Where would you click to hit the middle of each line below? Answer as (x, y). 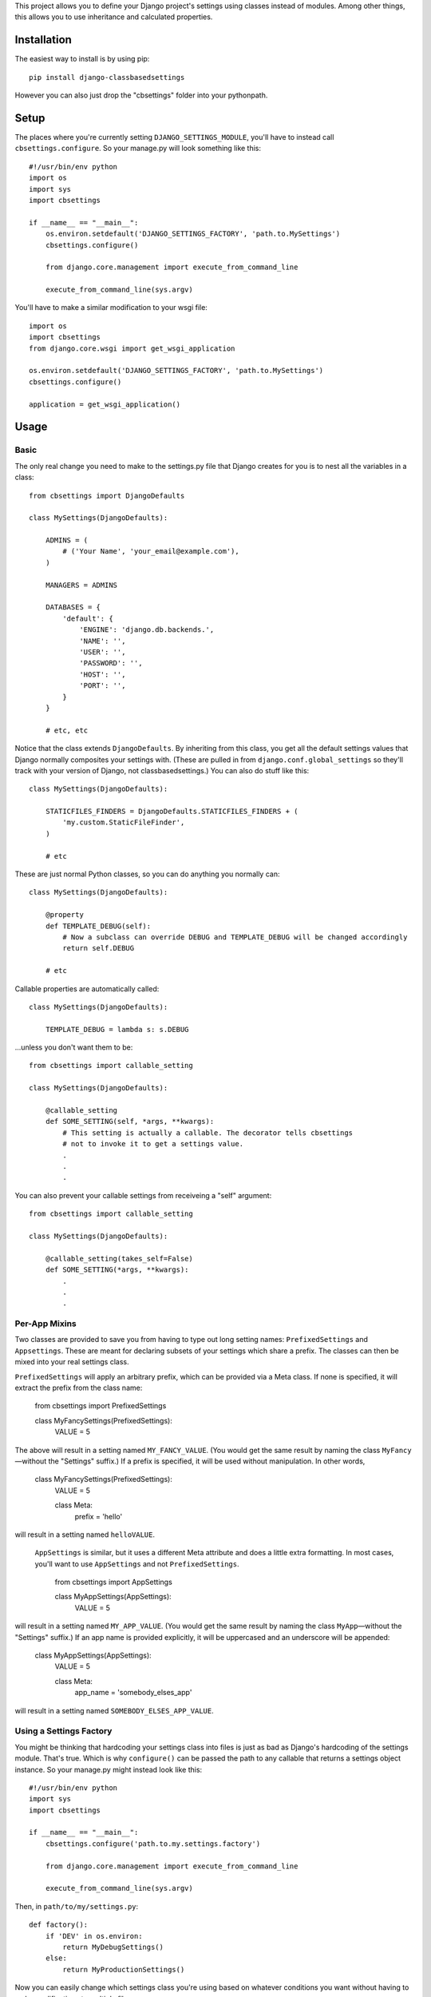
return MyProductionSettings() (124, 1969)
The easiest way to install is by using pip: (82, 59)
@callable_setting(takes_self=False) (119, 1259)
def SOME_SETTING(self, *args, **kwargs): (130, 1122)
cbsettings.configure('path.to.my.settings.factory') (153, 1844)
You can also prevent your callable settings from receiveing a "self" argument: (143, 1195)
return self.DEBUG (99, 948)
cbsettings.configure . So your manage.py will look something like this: (138, 149)
